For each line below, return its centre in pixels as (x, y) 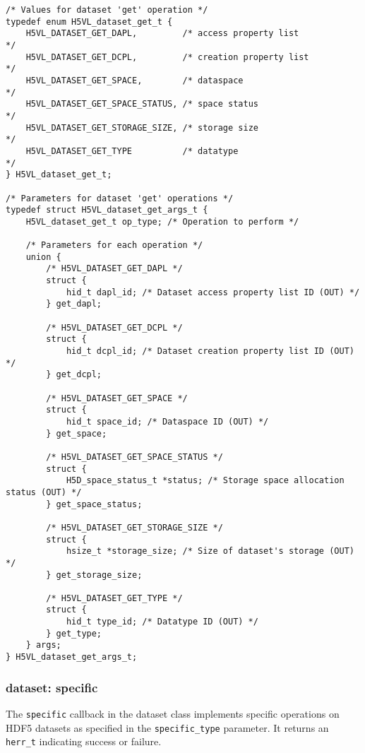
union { (43, 257)
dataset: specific (52, 687)
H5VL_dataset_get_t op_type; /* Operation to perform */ (162, 221)
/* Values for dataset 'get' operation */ (107, 10)
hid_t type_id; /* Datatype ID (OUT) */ (162, 622)
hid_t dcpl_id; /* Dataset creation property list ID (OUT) (210, 351)
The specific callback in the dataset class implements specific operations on (173, 713)
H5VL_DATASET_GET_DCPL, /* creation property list (167, 57)
